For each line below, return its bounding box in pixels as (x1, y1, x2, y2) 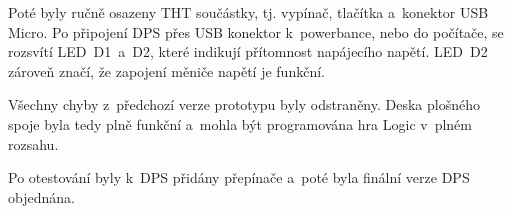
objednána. (8, 186, 75, 207)
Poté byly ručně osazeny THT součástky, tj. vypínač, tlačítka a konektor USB (8, 2, 489, 22)
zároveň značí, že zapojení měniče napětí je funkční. (8, 60, 325, 81)
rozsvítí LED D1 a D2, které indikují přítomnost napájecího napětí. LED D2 (8, 41, 488, 62)
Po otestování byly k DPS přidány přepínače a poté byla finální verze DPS (8, 167, 470, 188)
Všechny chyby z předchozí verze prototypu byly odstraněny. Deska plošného (8, 94, 480, 115)
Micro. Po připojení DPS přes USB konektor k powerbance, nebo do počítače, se (8, 21, 504, 42)
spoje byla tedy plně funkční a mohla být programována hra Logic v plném (8, 113, 472, 134)
